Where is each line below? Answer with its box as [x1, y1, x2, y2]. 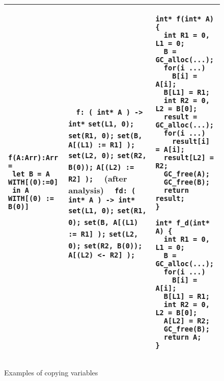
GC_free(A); [163, 170, 210, 178]
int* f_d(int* [155, 219, 210, 227]
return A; [163, 333, 202, 341]
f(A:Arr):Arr [8, 154, 59, 162]
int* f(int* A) [155, 15, 214, 23]
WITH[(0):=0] [8, 178, 59, 186]
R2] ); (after [68, 172, 127, 184]
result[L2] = [163, 154, 214, 162]
